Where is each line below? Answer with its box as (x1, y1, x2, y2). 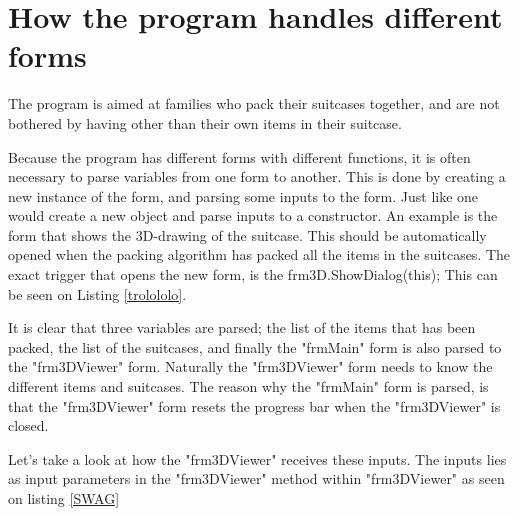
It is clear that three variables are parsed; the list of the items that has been (8, 317, 476, 338)
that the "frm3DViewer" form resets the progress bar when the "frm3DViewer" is (8, 395, 501, 416)
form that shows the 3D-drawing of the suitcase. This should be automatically (8, 224, 487, 245)
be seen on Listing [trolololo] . (8, 283, 187, 304)
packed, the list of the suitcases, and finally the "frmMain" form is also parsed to (8, 336, 502, 357)
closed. (8, 415, 49, 436)
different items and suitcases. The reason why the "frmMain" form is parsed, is (8, 376, 489, 397)
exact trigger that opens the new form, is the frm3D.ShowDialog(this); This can (8, 264, 498, 285)
